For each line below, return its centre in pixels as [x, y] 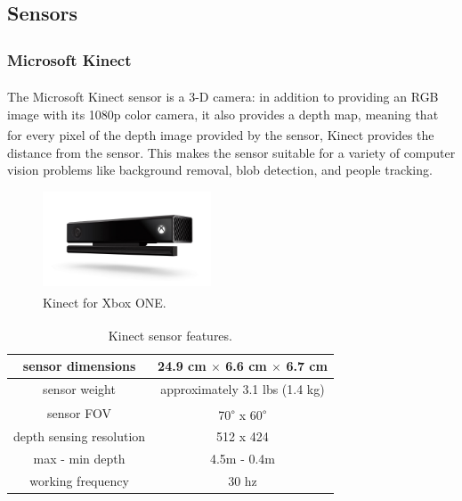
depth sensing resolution [80, 436]
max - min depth [79, 459]
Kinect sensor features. [170, 335]
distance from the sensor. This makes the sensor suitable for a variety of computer [231, 152]
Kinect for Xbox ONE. [105, 302]
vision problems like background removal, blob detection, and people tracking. [220, 170]
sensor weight [79, 388]
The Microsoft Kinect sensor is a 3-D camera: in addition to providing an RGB [223, 97]
